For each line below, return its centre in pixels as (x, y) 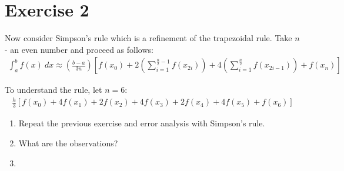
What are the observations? (68, 142)
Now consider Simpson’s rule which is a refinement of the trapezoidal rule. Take (148, 38)
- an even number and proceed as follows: (79, 49)
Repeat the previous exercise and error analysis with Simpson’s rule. (142, 123)
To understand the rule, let (54, 90)
